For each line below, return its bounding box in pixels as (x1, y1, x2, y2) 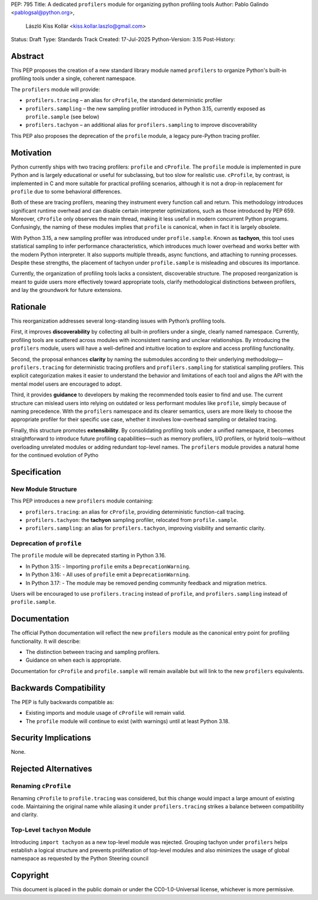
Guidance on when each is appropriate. (25, 656, 122, 663)
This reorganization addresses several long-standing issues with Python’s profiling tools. (11, 317, 226, 324)
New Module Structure (11, 485, 77, 493)
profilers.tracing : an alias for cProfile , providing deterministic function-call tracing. (25, 508, 246, 515)
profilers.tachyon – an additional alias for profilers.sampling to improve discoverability (25, 121, 257, 129)
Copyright (11, 871, 49, 881)
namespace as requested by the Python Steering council (11, 855, 149, 862)
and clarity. (11, 811, 38, 818)
